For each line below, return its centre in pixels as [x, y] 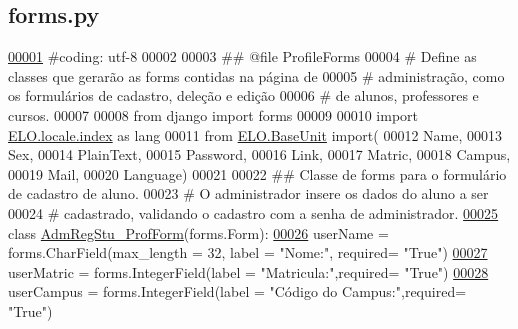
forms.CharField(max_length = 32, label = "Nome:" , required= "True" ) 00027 [248, 252]
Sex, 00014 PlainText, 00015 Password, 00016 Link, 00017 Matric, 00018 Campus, [259, 154]
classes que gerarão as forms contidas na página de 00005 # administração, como [256, 75]
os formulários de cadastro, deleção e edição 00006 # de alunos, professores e [243, 95]
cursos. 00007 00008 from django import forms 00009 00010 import [213, 114]
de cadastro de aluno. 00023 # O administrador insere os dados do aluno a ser [248, 193]
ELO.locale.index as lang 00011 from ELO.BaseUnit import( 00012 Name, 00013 [255, 134]
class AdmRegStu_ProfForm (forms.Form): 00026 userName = [198, 232]
